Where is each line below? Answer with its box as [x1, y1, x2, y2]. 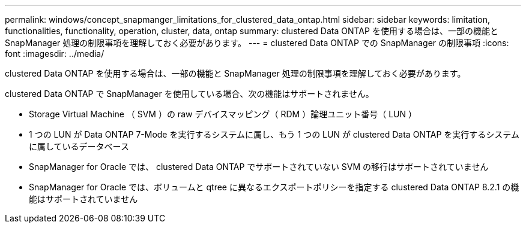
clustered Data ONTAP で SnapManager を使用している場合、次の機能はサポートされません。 [5, 89, 374, 99]
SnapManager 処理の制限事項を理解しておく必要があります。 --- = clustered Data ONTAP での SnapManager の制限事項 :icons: [5, 38, 509, 48]
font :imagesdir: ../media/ [5, 48, 104, 59]
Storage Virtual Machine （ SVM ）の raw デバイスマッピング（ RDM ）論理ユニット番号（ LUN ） [29, 109, 417, 119]
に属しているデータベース [29, 141, 129, 151]
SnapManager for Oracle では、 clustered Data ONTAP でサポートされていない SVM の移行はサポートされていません [29, 162, 489, 172]
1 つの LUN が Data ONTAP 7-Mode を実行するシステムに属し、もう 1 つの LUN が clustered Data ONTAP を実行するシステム [29, 129, 519, 139]
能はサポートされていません [29, 194, 138, 204]
